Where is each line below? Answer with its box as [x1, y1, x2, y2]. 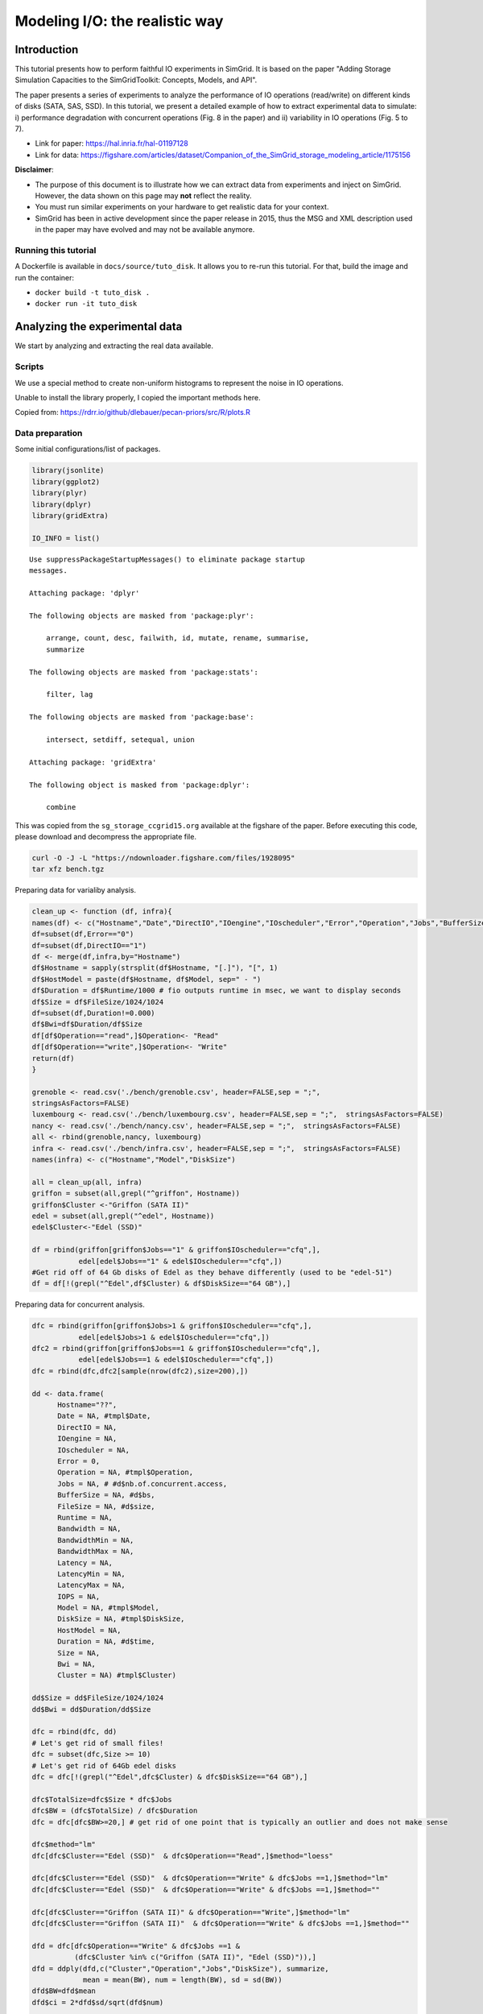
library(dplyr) [31, 499, 92, 509]
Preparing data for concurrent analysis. [14, 1299, 145, 1309]
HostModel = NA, [57, 1626, 122, 1635]
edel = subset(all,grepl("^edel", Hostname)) [31, 1212, 215, 1220]
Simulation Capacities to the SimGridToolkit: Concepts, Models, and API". [14, 75, 258, 85]
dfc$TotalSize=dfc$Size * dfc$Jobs [31, 1795, 172, 1804]
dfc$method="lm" [31, 1840, 97, 1849]
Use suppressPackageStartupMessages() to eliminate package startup [29, 554, 305, 564]
